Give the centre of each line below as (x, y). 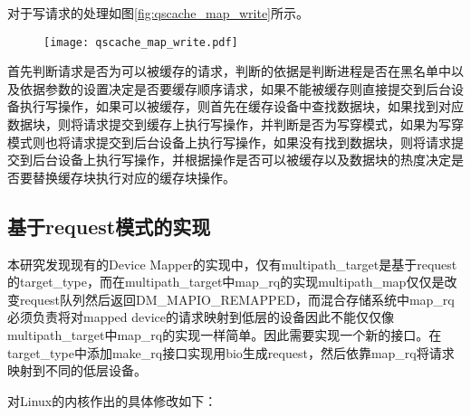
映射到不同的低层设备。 (77, 370)
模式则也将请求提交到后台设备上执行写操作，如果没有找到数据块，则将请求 (229, 142)
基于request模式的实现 (109, 226)
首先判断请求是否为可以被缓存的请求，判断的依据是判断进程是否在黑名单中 (229, 71)
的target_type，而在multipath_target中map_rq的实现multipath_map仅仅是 (226, 282)
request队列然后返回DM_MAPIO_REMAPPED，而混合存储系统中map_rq (237, 299)
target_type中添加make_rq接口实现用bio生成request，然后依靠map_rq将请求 (231, 352)
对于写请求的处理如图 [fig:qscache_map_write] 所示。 (159, 13)
